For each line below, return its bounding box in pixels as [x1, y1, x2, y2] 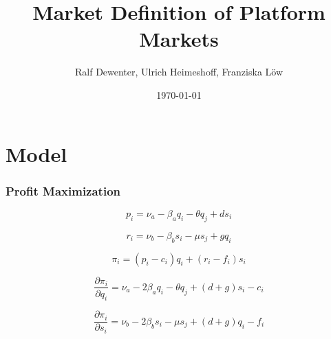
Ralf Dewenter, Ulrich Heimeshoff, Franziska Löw [74, 65, 284, 79]
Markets [139, 25, 219, 53]
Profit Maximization [6, 182, 120, 199]
